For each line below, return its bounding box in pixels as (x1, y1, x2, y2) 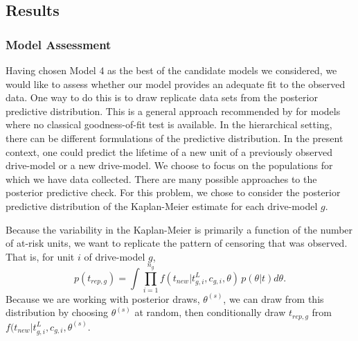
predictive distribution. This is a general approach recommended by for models (6, 103, 341, 118)
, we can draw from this (223, 291, 324, 306)
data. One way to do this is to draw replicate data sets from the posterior (6, 90, 318, 105)
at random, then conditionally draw (134, 305, 286, 320)
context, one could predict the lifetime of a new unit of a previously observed (6, 144, 332, 159)
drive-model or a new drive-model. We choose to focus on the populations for (6, 158, 333, 173)
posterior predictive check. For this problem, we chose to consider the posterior (6, 185, 341, 200)
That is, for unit (6, 249, 75, 263)
